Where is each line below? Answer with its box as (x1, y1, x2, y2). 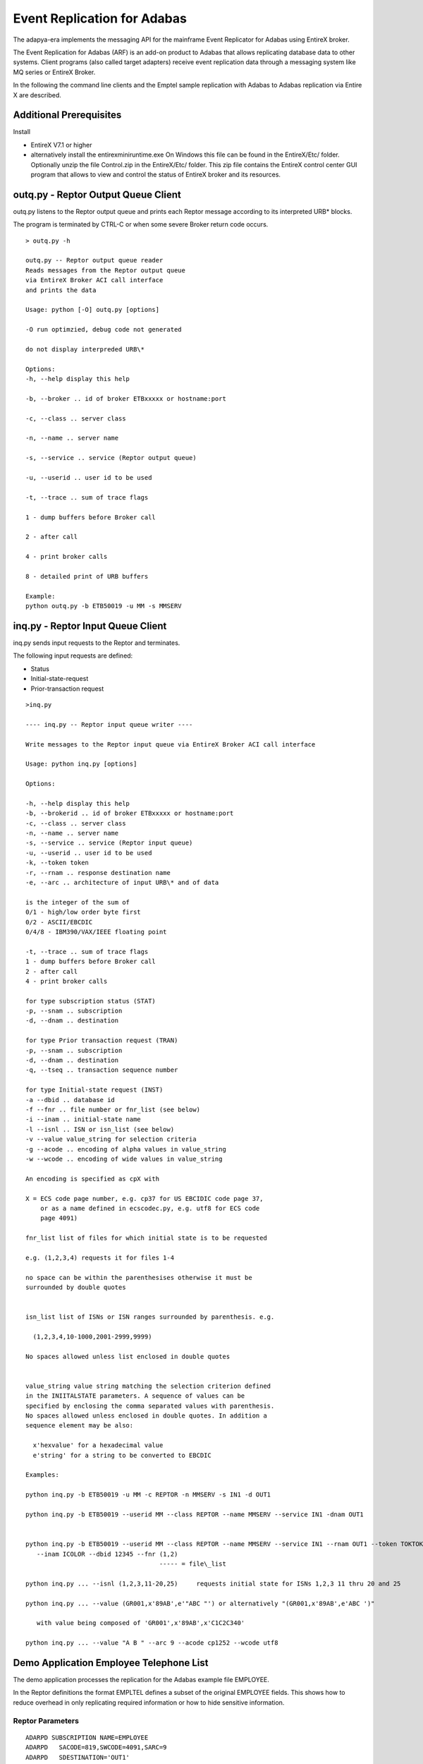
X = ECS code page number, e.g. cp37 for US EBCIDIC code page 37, (25, 1195, 264, 1202)
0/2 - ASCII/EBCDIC (25, 918, 93, 926)
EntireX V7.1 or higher (30, 140, 92, 149)
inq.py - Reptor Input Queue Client (13, 620, 167, 632)
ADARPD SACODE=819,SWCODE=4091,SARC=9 (25, 1744, 167, 1751)
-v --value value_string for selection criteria (25, 1135, 197, 1143)
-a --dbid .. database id (25, 1096, 116, 1104)
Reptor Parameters (13, 1715, 79, 1725)
